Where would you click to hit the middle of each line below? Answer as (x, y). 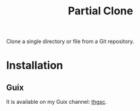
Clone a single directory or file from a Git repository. (70, 41)
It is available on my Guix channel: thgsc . (57, 102)
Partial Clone (101, 11)
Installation (35, 65)
